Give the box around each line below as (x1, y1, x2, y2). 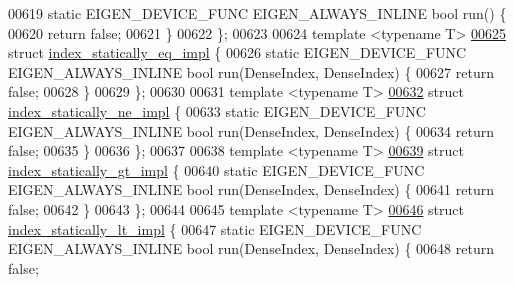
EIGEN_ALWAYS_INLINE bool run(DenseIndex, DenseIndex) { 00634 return (8, 120, 494, 141)
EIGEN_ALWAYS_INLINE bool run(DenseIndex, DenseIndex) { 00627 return (8, 61, 494, 82)
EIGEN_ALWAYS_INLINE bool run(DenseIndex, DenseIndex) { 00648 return (8, 238, 494, 259)
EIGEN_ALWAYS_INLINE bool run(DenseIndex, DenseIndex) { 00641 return (8, 179, 494, 200)
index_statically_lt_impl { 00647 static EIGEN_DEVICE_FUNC (8, 218, 422, 239)
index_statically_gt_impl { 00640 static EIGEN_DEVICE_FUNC (8, 159, 425, 180)
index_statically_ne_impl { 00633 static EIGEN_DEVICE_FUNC (8, 100, 426, 121)
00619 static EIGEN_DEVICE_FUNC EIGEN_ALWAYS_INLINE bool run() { (8, 3, 507, 23)
